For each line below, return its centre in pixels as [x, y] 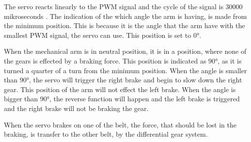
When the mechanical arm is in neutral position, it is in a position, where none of [125, 51]
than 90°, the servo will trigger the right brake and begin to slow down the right [123, 80]
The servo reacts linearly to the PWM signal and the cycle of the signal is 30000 [123, 6]
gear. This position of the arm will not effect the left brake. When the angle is [120, 89]
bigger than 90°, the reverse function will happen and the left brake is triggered [122, 99]
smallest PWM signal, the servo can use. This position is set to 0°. [103, 35]
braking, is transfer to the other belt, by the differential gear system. [106, 134]
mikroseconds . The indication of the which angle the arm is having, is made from [125, 16]
